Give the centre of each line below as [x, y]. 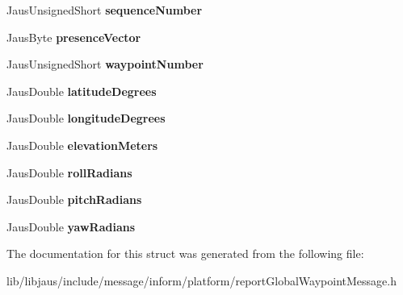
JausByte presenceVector [74, 37]
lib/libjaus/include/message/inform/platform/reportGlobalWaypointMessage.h [201, 280]
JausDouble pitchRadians [74, 199]
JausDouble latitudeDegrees [82, 91]
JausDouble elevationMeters [82, 145]
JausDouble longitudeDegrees [86, 118]
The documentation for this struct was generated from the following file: [185, 253]
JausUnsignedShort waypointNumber [105, 64]
